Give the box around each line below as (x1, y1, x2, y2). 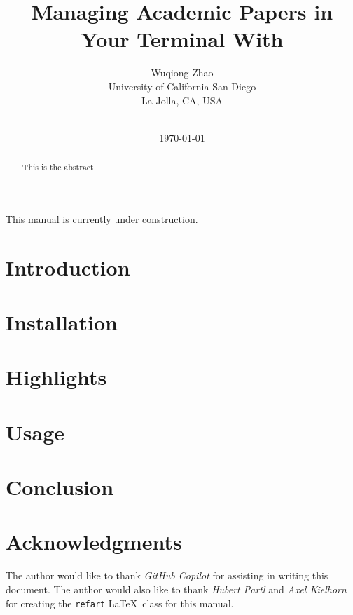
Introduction (6, 252, 130, 281)
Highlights (6, 363, 107, 391)
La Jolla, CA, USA (141, 93, 223, 107)
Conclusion (6, 473, 114, 501)
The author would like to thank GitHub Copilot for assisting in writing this (6, 568, 328, 583)
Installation (6, 307, 118, 336)
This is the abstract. (22, 161, 97, 173)
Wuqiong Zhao (151, 65, 214, 80)
